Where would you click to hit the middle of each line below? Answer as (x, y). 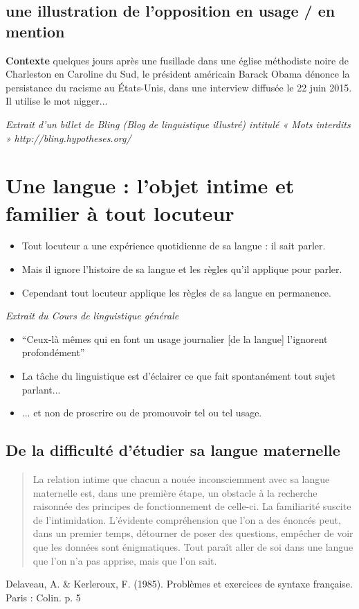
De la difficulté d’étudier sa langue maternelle (173, 450)
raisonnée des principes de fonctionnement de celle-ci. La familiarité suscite (192, 506)
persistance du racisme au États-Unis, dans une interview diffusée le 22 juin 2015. (179, 87)
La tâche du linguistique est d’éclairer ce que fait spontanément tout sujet (179, 376)
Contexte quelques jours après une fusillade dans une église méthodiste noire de (177, 60)
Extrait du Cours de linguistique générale (92, 316)
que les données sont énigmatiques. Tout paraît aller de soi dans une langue (193, 546)
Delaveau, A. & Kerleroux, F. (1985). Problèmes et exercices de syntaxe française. (179, 584)
